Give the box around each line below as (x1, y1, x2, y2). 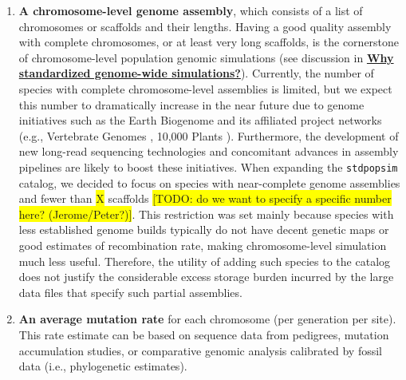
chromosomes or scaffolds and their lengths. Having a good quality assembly (18, 18, 392, 34)
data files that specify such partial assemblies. (18, 283, 242, 300)
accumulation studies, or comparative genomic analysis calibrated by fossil (18, 342, 382, 358)
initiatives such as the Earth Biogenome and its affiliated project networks (18, 112, 382, 129)
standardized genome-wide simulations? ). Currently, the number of (18, 65, 374, 81)
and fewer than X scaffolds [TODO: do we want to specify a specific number (18, 190, 392, 207)
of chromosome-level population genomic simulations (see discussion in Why (18, 49, 394, 65)
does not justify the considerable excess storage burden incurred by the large (18, 268, 394, 285)
